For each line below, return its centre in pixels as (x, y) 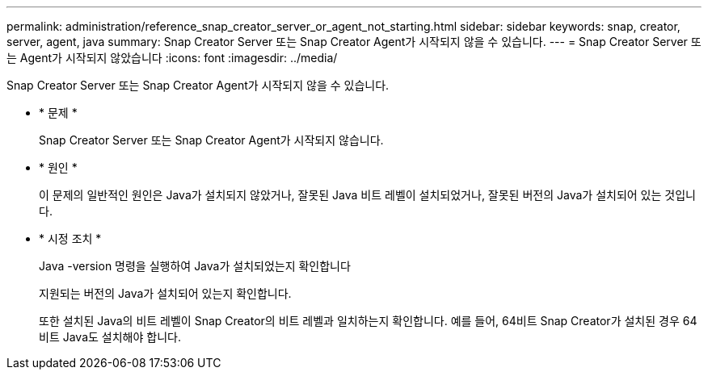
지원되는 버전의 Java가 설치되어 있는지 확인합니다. (165, 293)
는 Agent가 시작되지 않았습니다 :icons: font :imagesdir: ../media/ (172, 58)
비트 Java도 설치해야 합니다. (110, 337)
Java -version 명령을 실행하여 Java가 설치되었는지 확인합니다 (195, 266)
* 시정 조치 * (70, 238)
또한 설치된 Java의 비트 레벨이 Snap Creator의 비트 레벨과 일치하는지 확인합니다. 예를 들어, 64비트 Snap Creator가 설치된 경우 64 (368, 321)
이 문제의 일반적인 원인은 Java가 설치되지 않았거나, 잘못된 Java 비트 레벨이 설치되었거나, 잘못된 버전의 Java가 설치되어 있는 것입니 (367, 195)
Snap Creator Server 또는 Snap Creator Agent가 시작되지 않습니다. (211, 140)
